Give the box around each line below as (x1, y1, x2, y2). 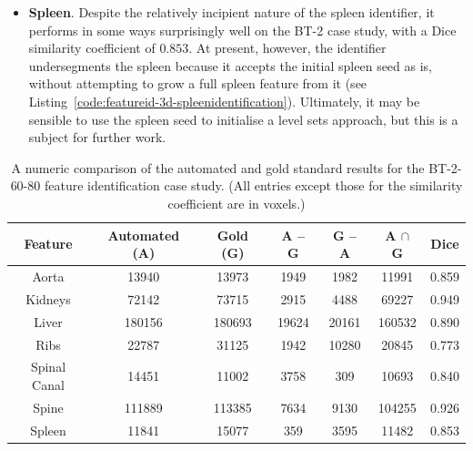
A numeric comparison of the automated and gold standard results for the (11, 158, 425, 177)
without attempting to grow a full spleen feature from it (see (28, 74, 367, 93)
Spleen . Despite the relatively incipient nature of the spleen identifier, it (28, 3, 435, 21)
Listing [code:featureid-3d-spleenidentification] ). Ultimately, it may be (28, 91, 420, 110)
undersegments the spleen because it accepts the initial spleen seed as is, (28, 56, 433, 75)
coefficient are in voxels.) (167, 193, 306, 212)
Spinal (30, 357, 66, 376)
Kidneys (25, 289, 71, 308)
